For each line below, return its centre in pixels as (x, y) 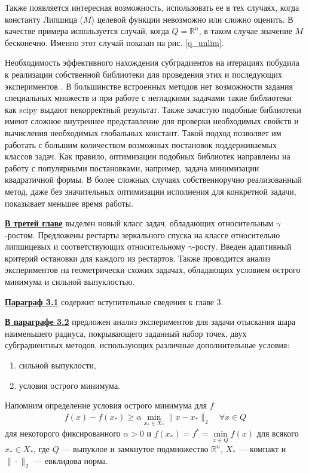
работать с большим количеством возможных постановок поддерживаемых (141, 144)
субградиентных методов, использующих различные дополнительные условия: (147, 345)
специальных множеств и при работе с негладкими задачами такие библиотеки (148, 98)
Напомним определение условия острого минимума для (106, 405)
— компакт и (262, 449)
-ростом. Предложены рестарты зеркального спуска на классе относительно (143, 234)
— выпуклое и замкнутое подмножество (135, 449)
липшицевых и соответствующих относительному (95, 246)
